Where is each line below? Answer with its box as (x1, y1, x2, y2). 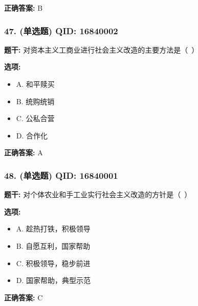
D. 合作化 (16, 130, 48, 140)
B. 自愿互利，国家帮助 (16, 240, 91, 251)
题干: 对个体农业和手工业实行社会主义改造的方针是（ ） (4, 189, 192, 200)
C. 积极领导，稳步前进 (16, 257, 91, 268)
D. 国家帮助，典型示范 (16, 275, 91, 286)
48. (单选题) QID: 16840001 (4, 169, 118, 181)
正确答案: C (4, 292, 43, 302)
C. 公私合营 (16, 113, 55, 124)
